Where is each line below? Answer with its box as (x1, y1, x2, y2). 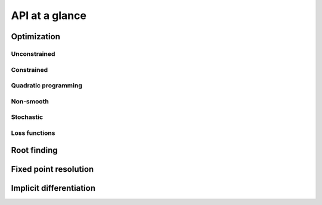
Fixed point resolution (11, 164, 94, 175)
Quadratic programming (11, 81, 83, 90)
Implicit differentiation (11, 183, 95, 193)
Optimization (11, 31, 61, 42)
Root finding (11, 146, 58, 156)
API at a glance (11, 9, 86, 22)
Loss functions (11, 128, 55, 137)
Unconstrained (11, 49, 55, 58)
